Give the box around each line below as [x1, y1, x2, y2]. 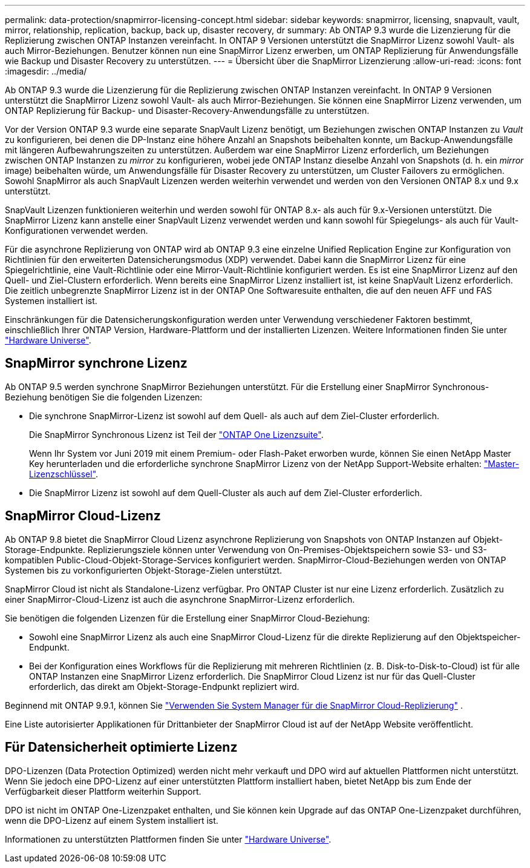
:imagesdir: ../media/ [5, 66, 87, 76]
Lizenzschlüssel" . [29, 468, 99, 479]
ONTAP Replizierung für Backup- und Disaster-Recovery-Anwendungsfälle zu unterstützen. [5, 105, 370, 116]
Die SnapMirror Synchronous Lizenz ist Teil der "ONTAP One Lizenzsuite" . [29, 429, 324, 440]
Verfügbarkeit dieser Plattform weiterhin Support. [5, 786, 201, 797]
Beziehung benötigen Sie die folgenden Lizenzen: [5, 391, 203, 402]
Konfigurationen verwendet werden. [5, 225, 148, 236]
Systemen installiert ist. [5, 296, 97, 306]
